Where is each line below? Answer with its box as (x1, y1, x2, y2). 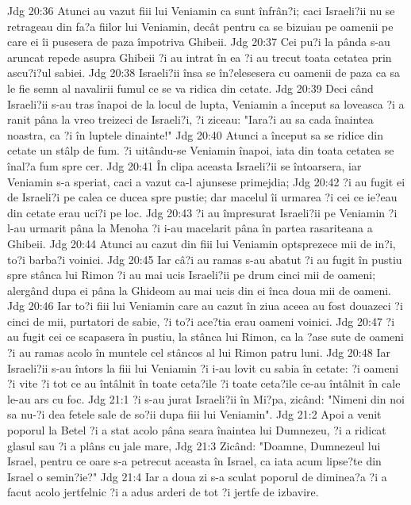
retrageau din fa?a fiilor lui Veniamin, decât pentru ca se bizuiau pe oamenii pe (7, 17, 394, 34)
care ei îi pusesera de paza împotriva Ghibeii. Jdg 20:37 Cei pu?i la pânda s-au (7, 33, 390, 50)
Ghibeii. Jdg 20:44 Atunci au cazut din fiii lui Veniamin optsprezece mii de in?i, (7, 235, 396, 251)
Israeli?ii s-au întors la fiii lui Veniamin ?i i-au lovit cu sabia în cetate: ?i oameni (7, 359, 399, 376)
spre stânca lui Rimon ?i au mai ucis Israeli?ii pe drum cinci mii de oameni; (7, 266, 376, 283)
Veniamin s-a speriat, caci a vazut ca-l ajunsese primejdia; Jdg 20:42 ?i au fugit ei (7, 173, 405, 189)
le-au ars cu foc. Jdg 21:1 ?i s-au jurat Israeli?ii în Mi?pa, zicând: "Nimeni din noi (7, 390, 405, 407)
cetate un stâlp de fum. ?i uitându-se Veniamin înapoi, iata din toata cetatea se (7, 142, 394, 159)
